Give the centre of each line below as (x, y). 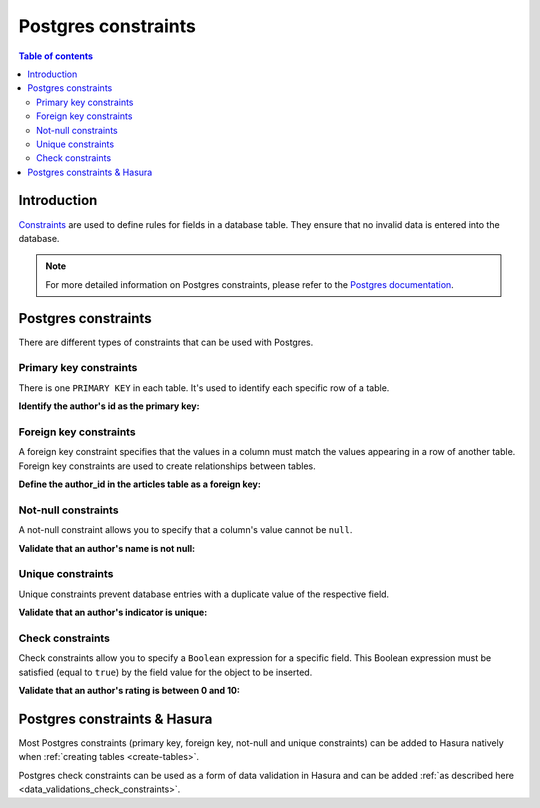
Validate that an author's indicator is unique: (113, 612)
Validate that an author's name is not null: (107, 548)
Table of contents (56, 56)
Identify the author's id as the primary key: (109, 406)
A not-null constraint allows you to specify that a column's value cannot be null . (185, 530)
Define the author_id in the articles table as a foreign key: (140, 484)
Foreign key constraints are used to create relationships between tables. (167, 466)
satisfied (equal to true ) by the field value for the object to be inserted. (165, 672)
